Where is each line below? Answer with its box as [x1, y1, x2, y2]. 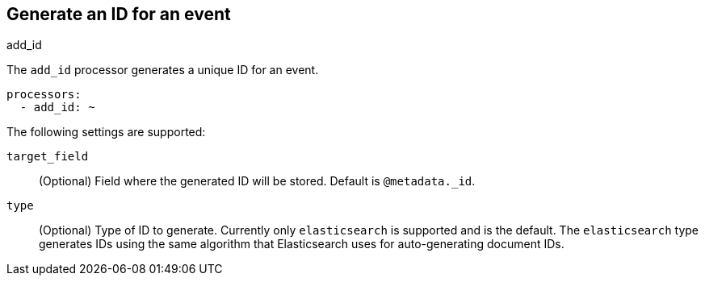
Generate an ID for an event [6, 4, 231, 24]
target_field [6, 150, 89, 164]
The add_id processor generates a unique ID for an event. [6, 63, 319, 77]
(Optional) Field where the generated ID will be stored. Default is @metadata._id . [39, 174, 476, 189]
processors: [6, 88, 82, 102]
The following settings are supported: [6, 125, 206, 139]
